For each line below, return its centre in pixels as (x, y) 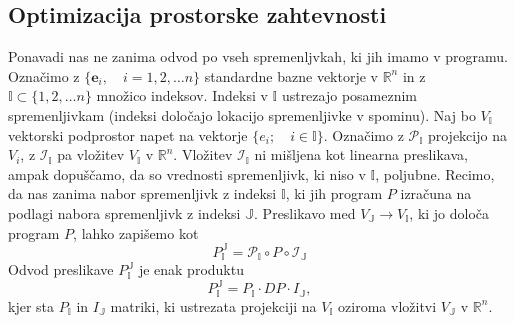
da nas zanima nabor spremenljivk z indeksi (142, 193)
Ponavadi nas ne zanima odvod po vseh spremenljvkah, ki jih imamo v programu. (258, 56)
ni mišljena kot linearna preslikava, (361, 154)
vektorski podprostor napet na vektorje (128, 134)
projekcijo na (467, 134)
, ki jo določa (449, 212)
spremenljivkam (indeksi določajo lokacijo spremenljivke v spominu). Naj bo (242, 114)
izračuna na (436, 193)
